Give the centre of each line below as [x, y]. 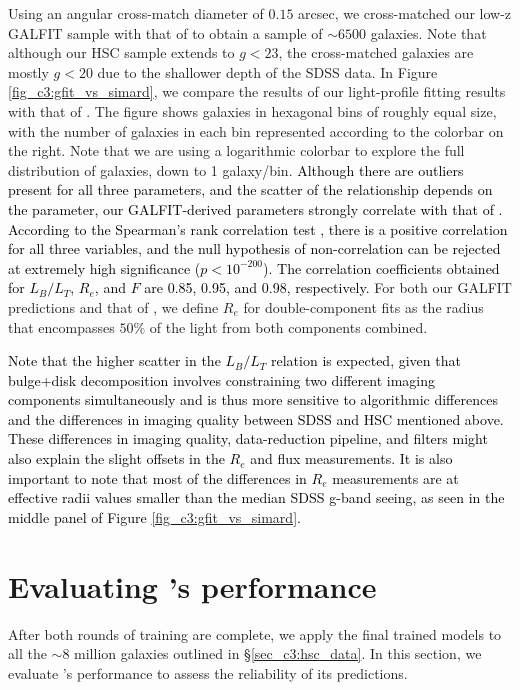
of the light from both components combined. [288, 326]
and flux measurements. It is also [351, 458]
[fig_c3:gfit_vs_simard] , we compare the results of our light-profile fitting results [257, 91]
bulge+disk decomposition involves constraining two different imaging [222, 379]
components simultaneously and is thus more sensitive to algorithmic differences [253, 399]
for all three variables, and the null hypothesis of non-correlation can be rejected [254, 248]
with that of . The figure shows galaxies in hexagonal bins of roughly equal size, [252, 110]
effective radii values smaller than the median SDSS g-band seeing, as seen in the [256, 497]
